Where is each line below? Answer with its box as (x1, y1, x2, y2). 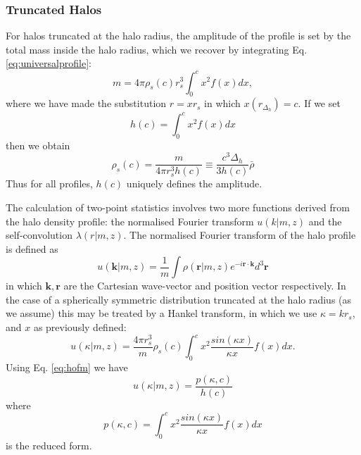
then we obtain (6, 137, 70, 152)
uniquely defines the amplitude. (126, 176, 262, 191)
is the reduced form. (6, 437, 92, 452)
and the (308, 213, 342, 228)
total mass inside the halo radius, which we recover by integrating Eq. (6, 42, 308, 56)
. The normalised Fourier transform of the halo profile (123, 227, 356, 242)
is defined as (6, 241, 58, 256)
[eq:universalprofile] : (6, 56, 91, 70)
